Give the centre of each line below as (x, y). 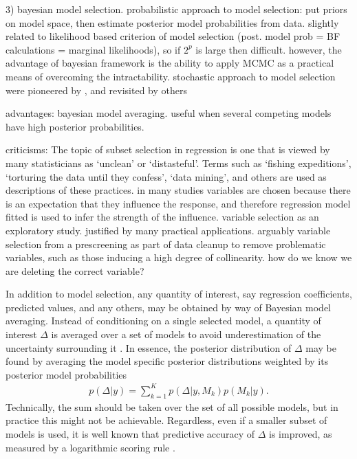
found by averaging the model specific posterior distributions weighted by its (167, 361)
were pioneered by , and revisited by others (96, 90)
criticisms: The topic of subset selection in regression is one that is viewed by (168, 149)
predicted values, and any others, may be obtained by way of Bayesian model (168, 307)
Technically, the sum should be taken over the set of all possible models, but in (172, 406)
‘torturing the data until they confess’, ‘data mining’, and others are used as (166, 176)
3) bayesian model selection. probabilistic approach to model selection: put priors (176, 9)
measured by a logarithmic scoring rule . (90, 447)
